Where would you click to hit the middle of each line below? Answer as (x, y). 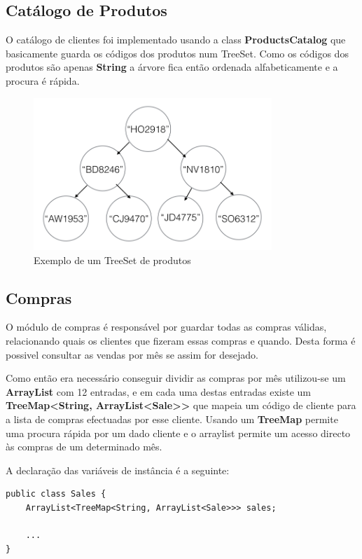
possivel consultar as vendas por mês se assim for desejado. (132, 354)
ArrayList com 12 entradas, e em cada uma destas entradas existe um (158, 391)
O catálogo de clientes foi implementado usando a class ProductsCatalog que (176, 40)
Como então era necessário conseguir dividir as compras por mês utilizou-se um (176, 378)
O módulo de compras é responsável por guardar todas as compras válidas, (166, 327)
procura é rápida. (43, 80)
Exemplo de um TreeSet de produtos (112, 260)
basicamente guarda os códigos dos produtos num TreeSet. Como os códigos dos (177, 53)
